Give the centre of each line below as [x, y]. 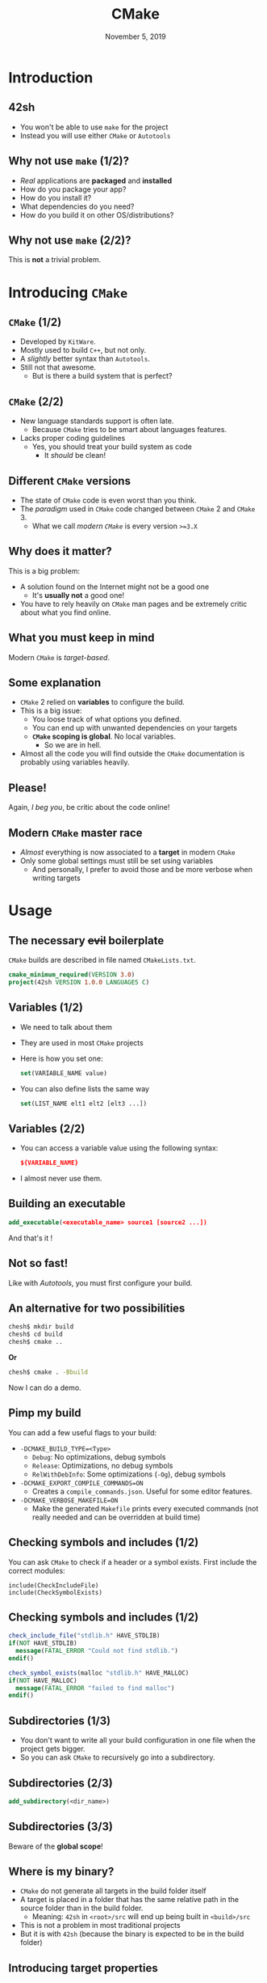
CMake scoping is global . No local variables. [104, 736]
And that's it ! [31, 1238]
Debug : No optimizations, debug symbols [99, 1456]
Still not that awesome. [58, 367]
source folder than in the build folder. [81, 1908]
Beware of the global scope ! [56, 1846]
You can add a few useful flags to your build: [83, 1432]
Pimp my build [45, 1413]
